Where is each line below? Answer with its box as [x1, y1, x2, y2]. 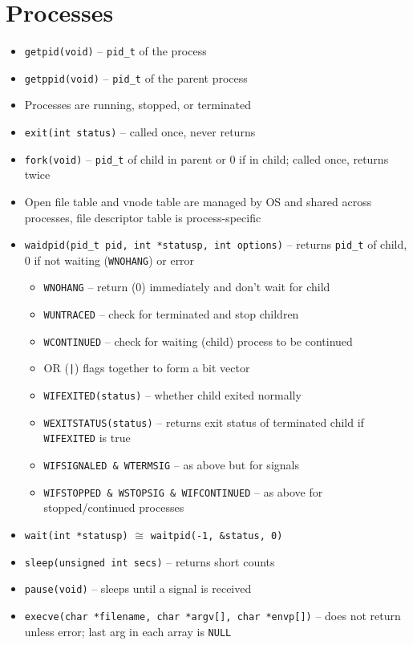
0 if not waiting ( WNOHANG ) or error [24, 251, 195, 268]
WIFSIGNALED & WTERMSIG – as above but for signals [43, 456, 299, 473]
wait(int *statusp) [24, 529, 128, 542]
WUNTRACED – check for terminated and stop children [43, 306, 299, 322]
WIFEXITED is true [43, 429, 131, 446]
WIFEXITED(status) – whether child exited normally [43, 387, 302, 404]
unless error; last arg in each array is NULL [24, 623, 232, 639]
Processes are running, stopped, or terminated [24, 96, 252, 113]
